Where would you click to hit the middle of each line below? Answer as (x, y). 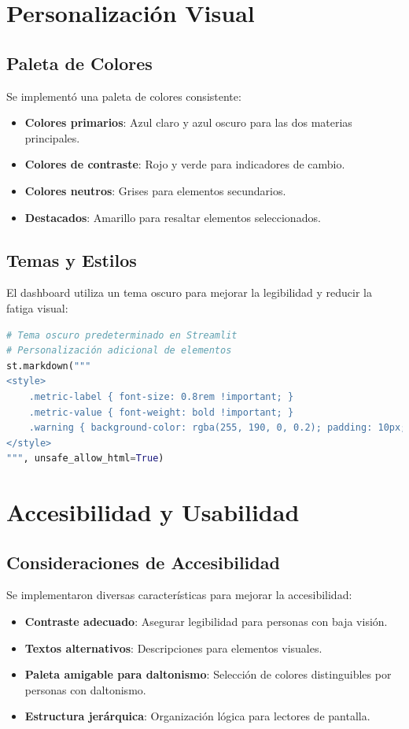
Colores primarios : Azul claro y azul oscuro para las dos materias (188, 122)
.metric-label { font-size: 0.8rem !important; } (161, 396)
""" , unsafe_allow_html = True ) (85, 459)
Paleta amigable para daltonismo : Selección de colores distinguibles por (208, 674)
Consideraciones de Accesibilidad (143, 562)
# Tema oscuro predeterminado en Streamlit (122, 335)
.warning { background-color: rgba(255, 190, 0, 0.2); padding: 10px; (217, 428)
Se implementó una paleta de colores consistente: (124, 96)
